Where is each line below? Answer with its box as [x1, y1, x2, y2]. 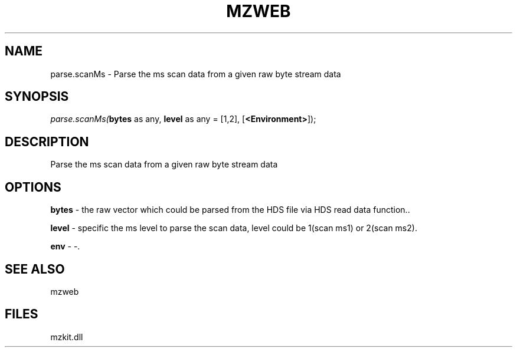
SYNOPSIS [5, 89, 69, 104]
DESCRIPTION [5, 134, 89, 149]
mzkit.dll [50, 331, 83, 342]
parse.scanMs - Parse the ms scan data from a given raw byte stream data [50, 68, 341, 79]
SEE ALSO [5, 261, 65, 277]
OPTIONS [5, 179, 61, 195]
